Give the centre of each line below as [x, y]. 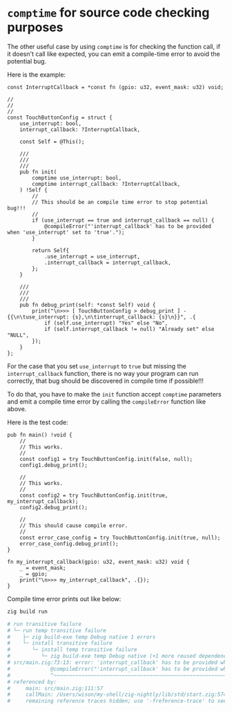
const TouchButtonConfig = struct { [60, 117]
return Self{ [51, 250]
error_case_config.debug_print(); [69, 544]
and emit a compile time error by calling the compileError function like [107, 401]
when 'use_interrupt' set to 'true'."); [66, 232]
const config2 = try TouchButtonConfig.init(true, [94, 495]
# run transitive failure [44, 624]
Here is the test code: [38, 422]
